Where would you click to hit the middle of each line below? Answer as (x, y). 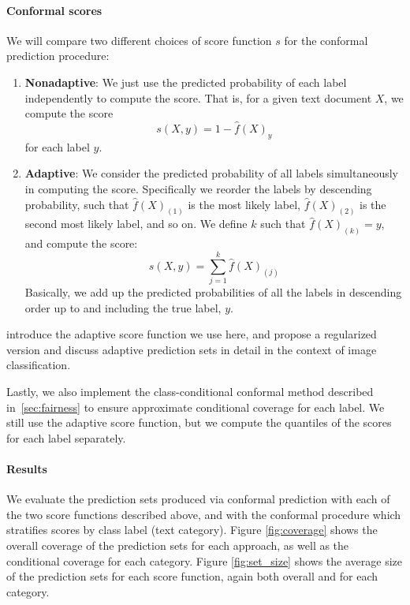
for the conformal (326, 40)
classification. (39, 365)
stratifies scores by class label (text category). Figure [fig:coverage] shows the (192, 530)
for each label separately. (66, 437)
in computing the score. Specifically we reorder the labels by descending (198, 188)
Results (27, 468)
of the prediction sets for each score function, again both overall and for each (192, 576)
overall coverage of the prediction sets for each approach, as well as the (178, 545)
